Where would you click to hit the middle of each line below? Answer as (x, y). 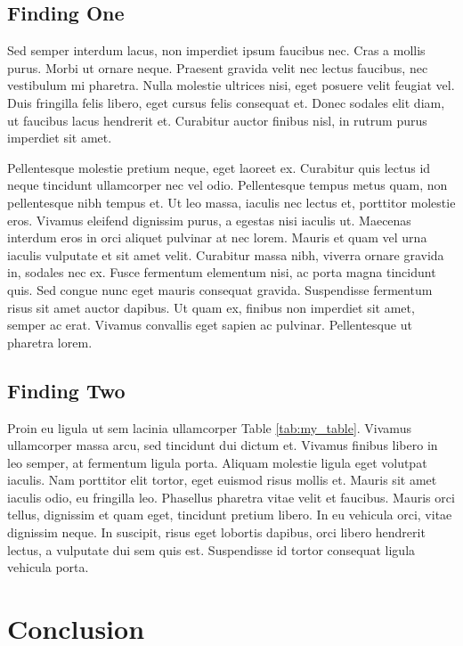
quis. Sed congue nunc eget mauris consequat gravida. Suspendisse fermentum (220, 289)
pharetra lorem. (50, 342)
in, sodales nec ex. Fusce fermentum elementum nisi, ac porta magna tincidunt (222, 272)
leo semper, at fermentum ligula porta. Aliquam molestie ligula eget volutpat (217, 462)
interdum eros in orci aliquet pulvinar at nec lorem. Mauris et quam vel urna (217, 237)
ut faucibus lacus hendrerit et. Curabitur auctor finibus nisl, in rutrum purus (217, 120)
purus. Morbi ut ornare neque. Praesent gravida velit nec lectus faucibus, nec (218, 67)
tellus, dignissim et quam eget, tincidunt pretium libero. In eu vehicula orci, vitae (230, 515)
